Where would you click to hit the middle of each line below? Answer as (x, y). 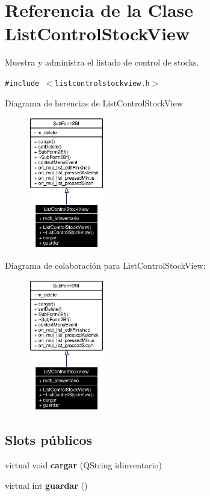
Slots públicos (49, 440)
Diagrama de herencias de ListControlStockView (94, 103)
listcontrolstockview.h (102, 83)
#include (22, 83)
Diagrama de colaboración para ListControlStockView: (105, 265)
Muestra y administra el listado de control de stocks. (102, 62)
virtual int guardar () (46, 485)
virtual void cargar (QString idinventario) (83, 465)
